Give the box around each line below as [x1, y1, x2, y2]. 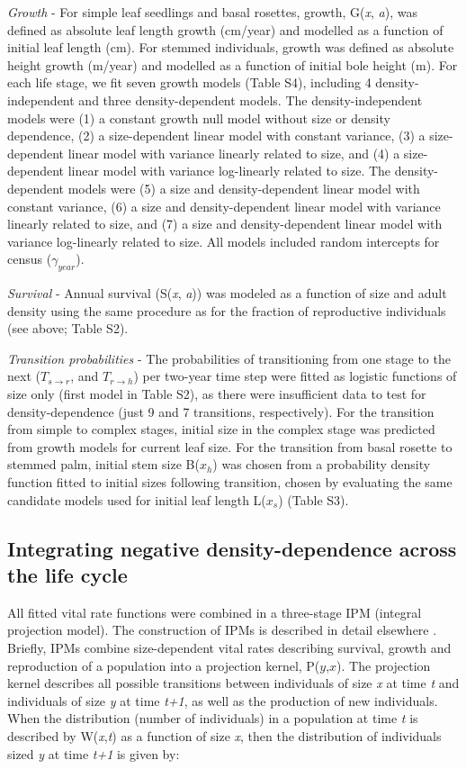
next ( [7, 366, 40, 385]
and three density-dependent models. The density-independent [78, 90, 423, 109]
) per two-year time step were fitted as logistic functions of [133, 366, 457, 385]
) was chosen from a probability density [212, 455, 431, 474]
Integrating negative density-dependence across [7, 534, 457, 562]
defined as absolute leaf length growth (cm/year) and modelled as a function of [7, 20, 444, 39]
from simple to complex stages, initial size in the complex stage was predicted [7, 420, 435, 439]
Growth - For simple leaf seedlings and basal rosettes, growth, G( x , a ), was [7, 3, 417, 21]
